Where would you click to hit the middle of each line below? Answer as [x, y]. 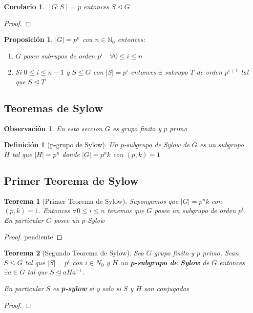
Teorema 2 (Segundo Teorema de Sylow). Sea [74, 253]
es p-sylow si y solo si [87, 288]
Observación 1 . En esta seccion [53, 128]
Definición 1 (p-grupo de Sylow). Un [61, 145]
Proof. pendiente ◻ [33, 236]
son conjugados [166, 288]
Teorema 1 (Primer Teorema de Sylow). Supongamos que [91, 201]
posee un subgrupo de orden [195, 210]
